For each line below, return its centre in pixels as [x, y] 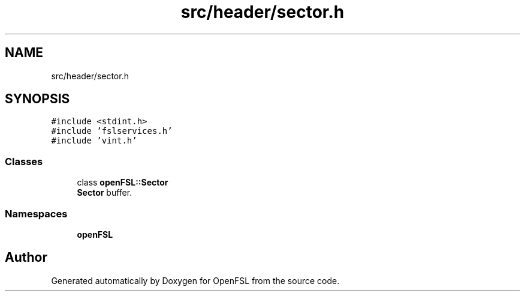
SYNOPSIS [37, 99]
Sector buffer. [105, 193]
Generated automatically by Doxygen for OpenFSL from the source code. [195, 280]
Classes [24, 161]
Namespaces [36, 213]
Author [26, 258]
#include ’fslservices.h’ [112, 131]
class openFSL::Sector [123, 183]
